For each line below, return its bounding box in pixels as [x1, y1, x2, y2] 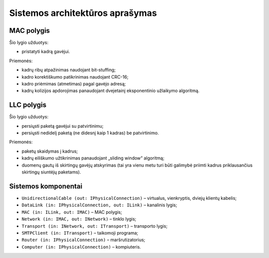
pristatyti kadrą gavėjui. [21, 49, 70, 55]
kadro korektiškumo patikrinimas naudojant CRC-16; [21, 74, 129, 80]
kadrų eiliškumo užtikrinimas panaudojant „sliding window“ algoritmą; [21, 155, 164, 161]
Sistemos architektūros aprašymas [9, 7, 157, 18]
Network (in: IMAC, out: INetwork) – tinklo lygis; [21, 216, 136, 222]
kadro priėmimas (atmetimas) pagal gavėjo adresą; [21, 81, 126, 87]
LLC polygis [9, 101, 47, 109]
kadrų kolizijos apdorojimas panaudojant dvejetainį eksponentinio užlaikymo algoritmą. [21, 87, 200, 94]
